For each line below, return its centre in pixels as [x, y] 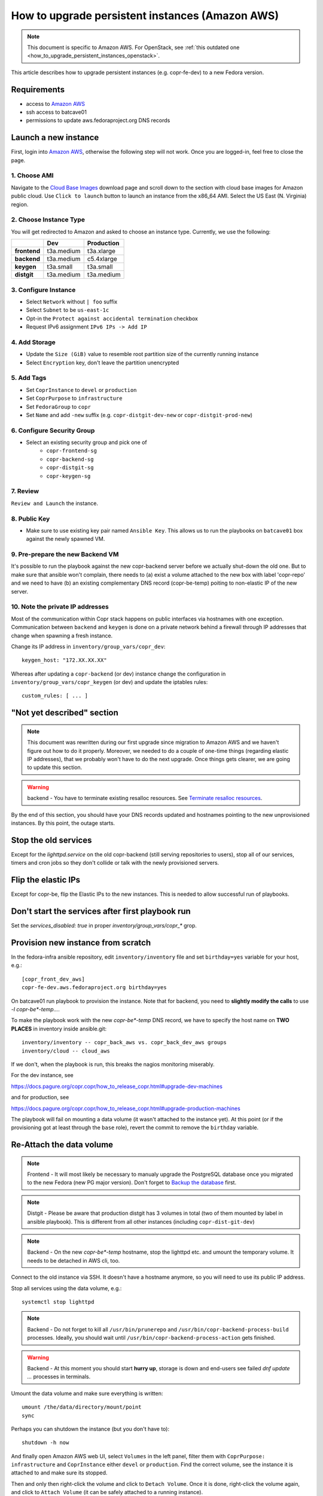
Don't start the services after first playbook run [101, 912]
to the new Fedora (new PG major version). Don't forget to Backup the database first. [132, 1182]
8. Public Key [31, 519]
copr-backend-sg [70, 459]
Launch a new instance [55, 138]
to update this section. [55, 767]
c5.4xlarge [102, 259]
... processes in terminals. [59, 1377]
